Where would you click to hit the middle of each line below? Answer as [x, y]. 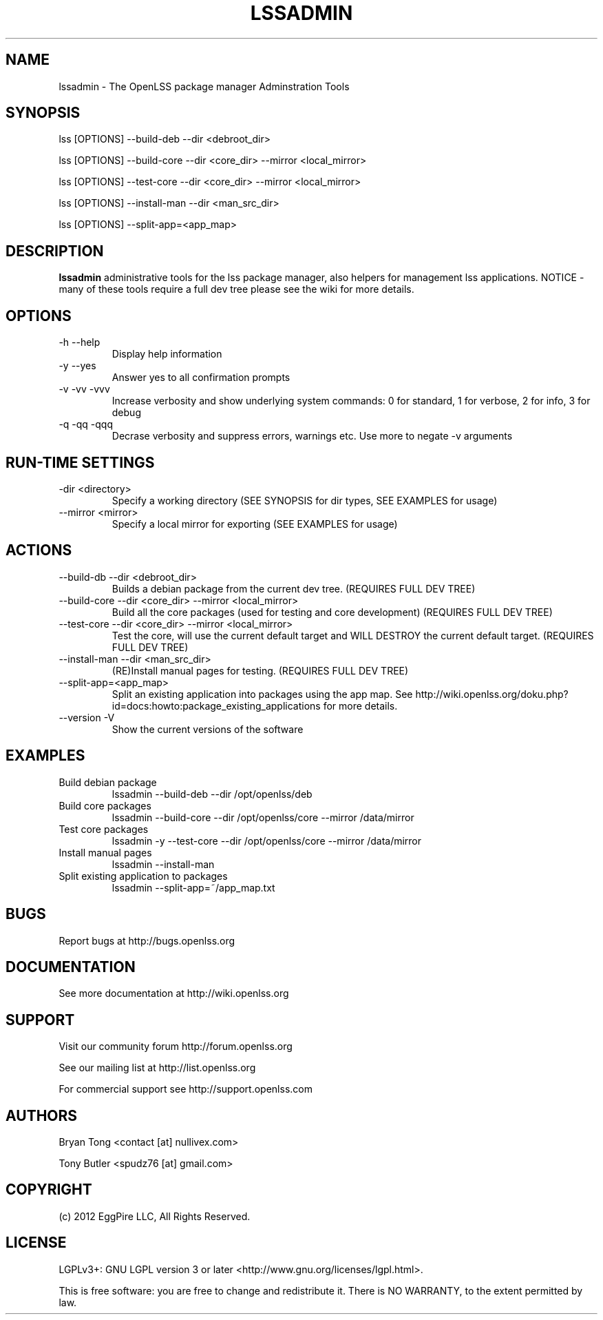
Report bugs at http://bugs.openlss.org [147, 940]
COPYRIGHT [49, 1190]
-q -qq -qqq [86, 424]
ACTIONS [39, 550]
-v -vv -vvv [84, 389]
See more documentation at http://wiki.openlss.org [174, 993]
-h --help [80, 342]
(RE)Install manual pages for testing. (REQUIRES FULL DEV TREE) [260, 670]
